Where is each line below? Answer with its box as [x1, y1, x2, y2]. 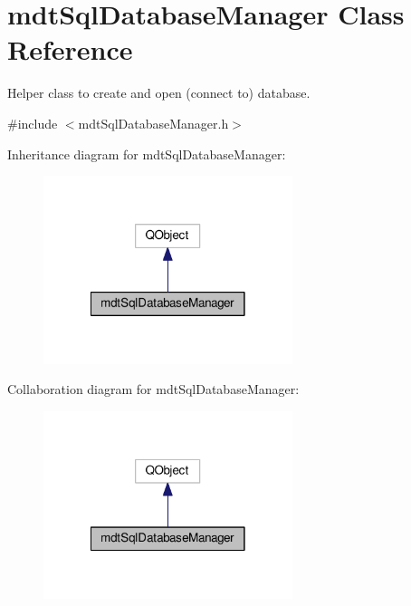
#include [7, 113, 58, 132]
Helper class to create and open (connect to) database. [7, 83, 311, 102]
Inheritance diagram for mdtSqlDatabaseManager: [7, 144, 286, 163]
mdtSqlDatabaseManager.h [78, 113, 229, 132]
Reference [7, 31, 133, 68]
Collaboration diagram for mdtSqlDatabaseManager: [7, 380, 300, 399]
